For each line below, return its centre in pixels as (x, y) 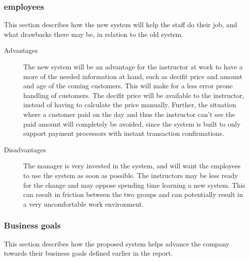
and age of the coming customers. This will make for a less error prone (128, 86)
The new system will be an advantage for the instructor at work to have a (133, 66)
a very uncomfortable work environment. (84, 204)
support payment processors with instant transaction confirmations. (124, 133)
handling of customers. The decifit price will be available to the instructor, (134, 95)
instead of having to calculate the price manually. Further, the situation (130, 105)
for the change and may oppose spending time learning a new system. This (134, 185)
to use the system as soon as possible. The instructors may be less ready (131, 175)
